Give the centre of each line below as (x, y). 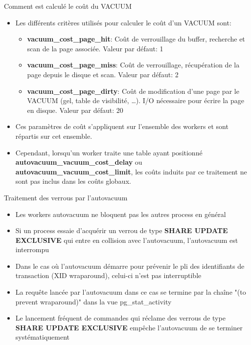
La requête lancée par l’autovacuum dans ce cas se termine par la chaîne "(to (131, 292)
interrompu (32, 249)
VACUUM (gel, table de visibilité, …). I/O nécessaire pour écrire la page (136, 100)
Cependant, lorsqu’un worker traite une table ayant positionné (109, 152)
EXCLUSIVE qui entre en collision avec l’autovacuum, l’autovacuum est (127, 240)
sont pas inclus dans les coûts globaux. (73, 181)
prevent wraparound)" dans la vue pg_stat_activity (93, 301)
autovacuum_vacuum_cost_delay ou (79, 162)
